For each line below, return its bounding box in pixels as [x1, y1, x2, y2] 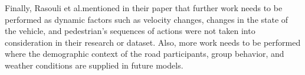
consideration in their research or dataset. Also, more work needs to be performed [5, 36, 301, 48]
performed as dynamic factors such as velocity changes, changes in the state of [5, 13, 288, 25]
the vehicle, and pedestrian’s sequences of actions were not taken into [5, 25, 255, 37]
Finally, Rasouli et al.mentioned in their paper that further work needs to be [5, 2, 283, 13]
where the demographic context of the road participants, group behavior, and [5, 47, 284, 60]
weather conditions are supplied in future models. [5, 59, 183, 71]
